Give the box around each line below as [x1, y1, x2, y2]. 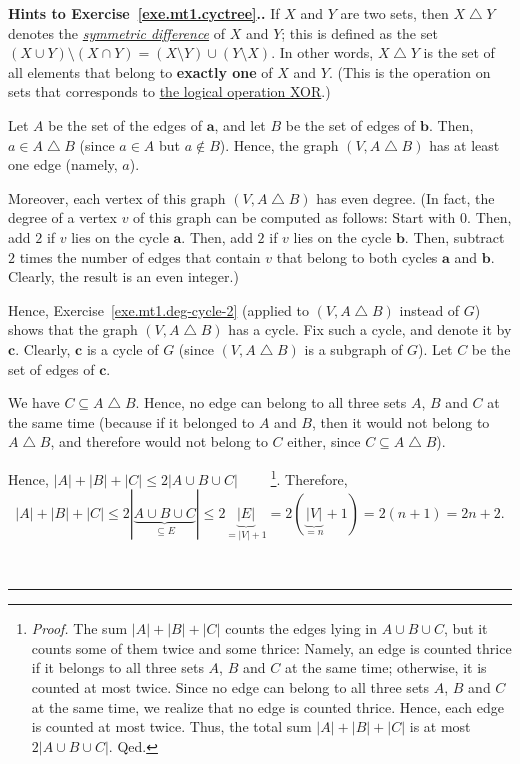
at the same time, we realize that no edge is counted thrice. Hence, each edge [31, 696, 505, 717]
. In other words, [271, 42, 374, 63]
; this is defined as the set [281, 22, 438, 43]
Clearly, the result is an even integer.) [8, 266, 239, 287]
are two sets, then [340, 3, 449, 23]
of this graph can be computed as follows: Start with [133, 207, 456, 228]
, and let [214, 114, 266, 135]
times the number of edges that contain [19, 246, 261, 267]
